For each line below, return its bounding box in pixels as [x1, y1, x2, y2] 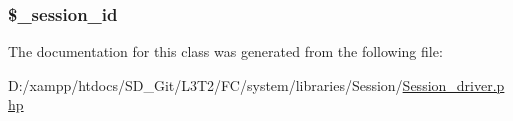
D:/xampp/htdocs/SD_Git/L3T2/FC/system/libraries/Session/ [8, 74, 403, 95]
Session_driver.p [402, 74, 505, 95]
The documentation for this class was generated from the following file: [8, 41, 443, 62]
